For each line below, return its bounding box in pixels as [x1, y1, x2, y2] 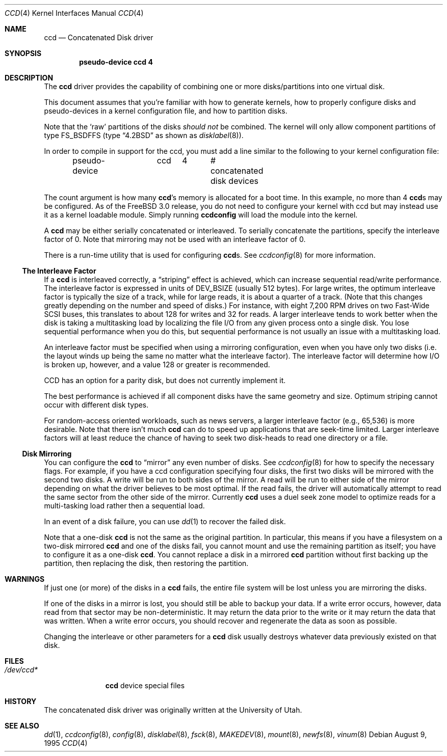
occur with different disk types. [44, 400, 149, 409]
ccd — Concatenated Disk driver [44, 33, 153, 42]
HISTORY [5, 697, 37, 706]
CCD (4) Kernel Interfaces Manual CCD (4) [5, 9, 144, 17]
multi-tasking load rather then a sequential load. [44, 501, 205, 510]
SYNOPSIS [5, 49, 42, 58]
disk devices [210, 176, 258, 186]
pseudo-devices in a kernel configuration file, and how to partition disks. [44, 106, 287, 115]
